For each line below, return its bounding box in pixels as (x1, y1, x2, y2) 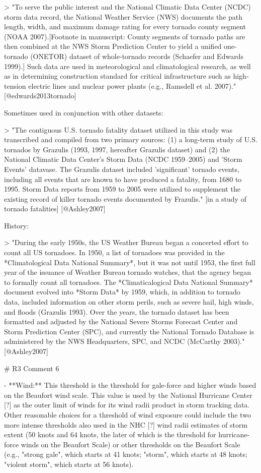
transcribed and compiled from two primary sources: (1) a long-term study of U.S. (4, 134, 257, 145)
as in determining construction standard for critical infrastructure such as (4, 71, 231, 81)
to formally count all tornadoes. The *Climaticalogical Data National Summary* (4, 276, 253, 287)
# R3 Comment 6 (4, 363, 59, 373)
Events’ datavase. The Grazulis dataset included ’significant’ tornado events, (4, 163, 239, 174)
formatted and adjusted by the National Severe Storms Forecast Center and (4, 316, 238, 327)
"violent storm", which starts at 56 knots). (4, 458, 134, 469)
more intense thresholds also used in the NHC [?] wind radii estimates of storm (4, 419, 248, 430)
